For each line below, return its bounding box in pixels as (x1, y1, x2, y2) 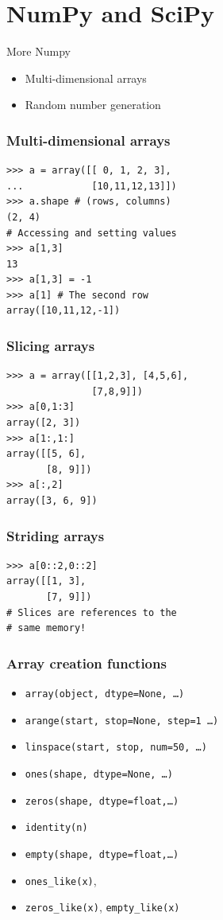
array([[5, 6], (6, 448, 87, 460)
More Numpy (6, 43, 71, 60)
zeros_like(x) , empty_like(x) (25, 899, 180, 915)
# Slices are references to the (6, 606, 177, 618)
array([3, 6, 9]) (6, 495, 98, 507)
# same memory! (6, 622, 87, 634)
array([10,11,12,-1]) (6, 305, 121, 317)
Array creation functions (6, 653, 167, 672)
